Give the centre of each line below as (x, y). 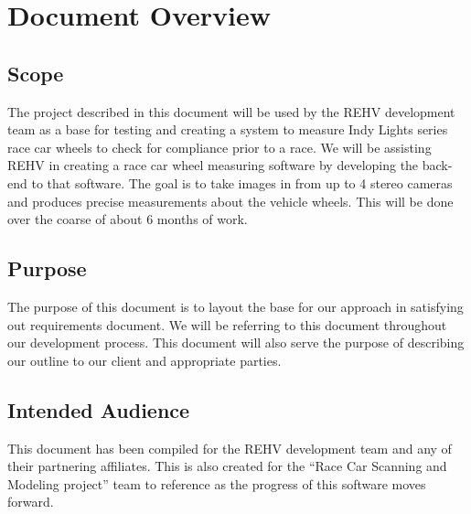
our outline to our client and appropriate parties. (145, 360)
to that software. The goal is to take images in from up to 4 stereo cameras (242, 182)
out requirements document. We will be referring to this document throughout (227, 324)
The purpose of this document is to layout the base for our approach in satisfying (235, 306)
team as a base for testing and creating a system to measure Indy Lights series (228, 129)
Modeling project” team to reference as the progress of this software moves (217, 483)
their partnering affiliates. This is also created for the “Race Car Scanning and (227, 466)
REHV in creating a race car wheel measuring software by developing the (213, 165)
